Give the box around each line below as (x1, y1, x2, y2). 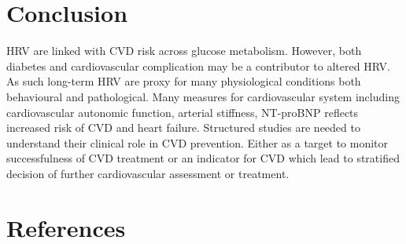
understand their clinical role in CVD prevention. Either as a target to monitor (6, 134, 389, 151)
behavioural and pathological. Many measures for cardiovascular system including (6, 88, 400, 104)
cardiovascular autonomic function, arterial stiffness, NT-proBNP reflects (6, 104, 359, 120)
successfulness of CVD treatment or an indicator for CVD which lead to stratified (6, 150, 400, 166)
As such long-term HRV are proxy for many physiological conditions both (6, 73, 361, 89)
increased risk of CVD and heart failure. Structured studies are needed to (6, 119, 360, 136)
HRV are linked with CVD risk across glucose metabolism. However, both (6, 42, 362, 59)
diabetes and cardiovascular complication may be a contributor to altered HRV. (6, 57, 390, 74)
